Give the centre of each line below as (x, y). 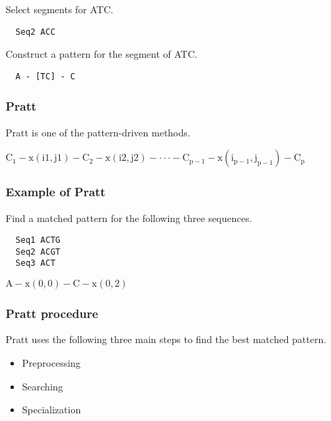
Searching (42, 386)
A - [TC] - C (46, 76)
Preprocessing (51, 362)
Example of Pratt (56, 192)
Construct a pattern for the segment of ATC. (102, 54)
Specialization (51, 410)
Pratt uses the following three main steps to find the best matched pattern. (166, 339)
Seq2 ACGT (38, 252)
